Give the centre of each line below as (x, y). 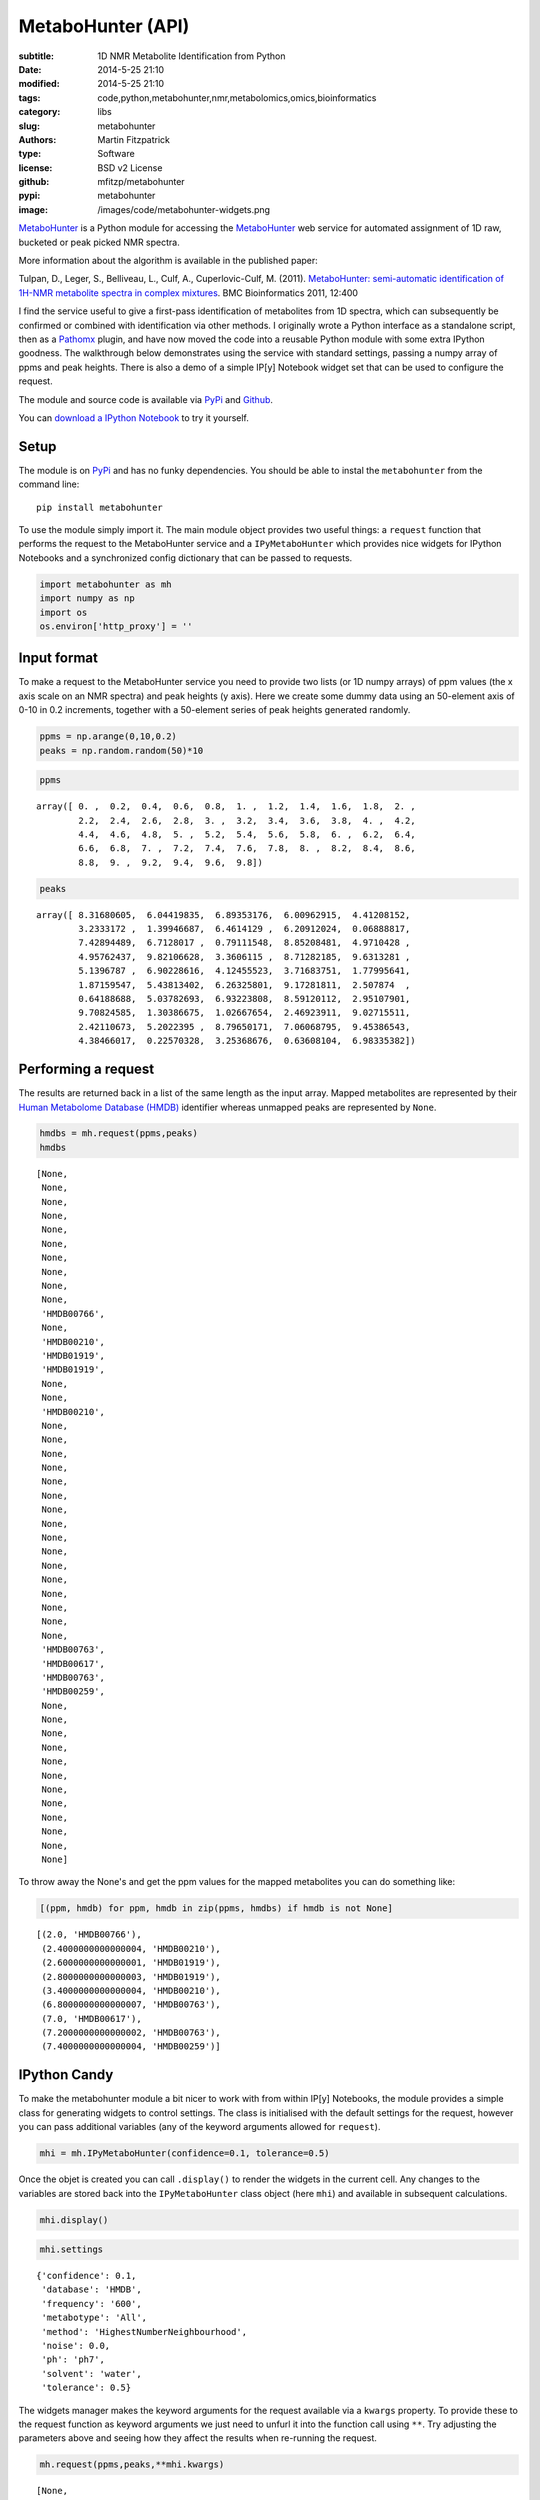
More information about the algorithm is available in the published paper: (168, 261)
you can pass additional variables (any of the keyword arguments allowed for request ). (199, 2127)
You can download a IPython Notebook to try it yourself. (134, 417)
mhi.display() (74, 2219)
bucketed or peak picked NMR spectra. (99, 242)
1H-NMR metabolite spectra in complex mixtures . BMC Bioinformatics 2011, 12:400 (188, 292)
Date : (30, 69)
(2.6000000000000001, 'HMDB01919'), (131, 1963)
